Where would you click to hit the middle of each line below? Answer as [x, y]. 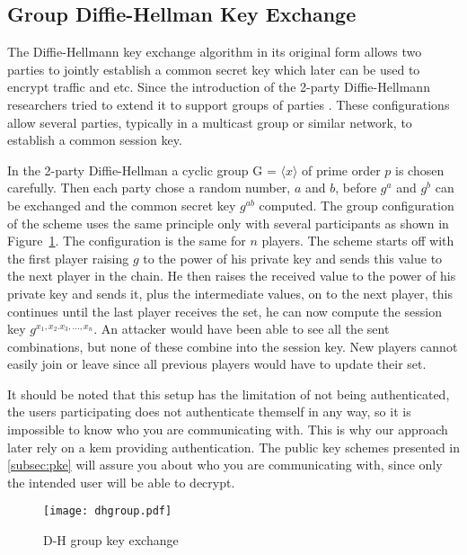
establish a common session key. [95, 140]
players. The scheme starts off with [358, 241]
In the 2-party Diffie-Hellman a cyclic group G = [142, 170]
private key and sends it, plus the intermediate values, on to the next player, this [230, 293]
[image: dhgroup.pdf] [108, 511]
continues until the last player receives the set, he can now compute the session [225, 311]
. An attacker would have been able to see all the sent [242, 329]
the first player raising [68, 258]
